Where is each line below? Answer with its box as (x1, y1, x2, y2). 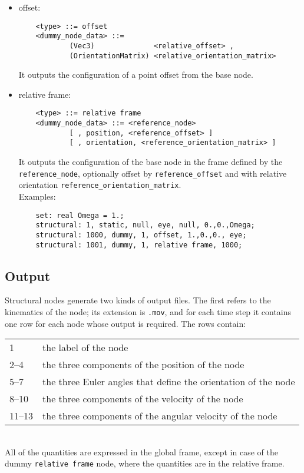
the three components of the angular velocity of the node (42, 409, 277, 423)
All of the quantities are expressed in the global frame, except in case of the (5, 445, 278, 458)
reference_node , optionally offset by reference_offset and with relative (18, 167, 287, 179)
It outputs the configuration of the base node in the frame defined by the (18, 156, 283, 168)
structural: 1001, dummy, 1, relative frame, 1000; (35, 240, 243, 249)
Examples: (18, 190, 56, 202)
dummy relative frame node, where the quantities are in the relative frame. (5, 457, 285, 469)
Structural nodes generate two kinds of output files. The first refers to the (5, 294, 271, 306)
